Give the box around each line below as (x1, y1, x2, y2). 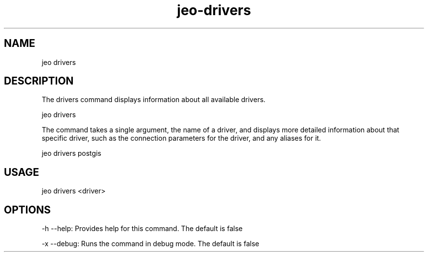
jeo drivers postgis (42, 149, 102, 158)
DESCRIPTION (4, 75, 74, 87)
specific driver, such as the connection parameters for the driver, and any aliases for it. (42, 134, 321, 143)
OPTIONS (4, 203, 51, 216)
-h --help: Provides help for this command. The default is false (42, 224, 243, 233)
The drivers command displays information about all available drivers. (42, 95, 266, 104)
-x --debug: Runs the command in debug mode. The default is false (42, 239, 259, 248)
